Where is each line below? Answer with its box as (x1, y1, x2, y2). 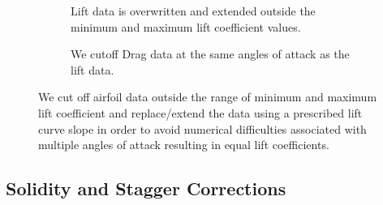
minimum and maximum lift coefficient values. (71, 18, 301, 35)
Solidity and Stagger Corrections (6, 176, 286, 201)
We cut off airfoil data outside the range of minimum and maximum (38, 88, 377, 105)
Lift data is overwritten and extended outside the (71, 2, 316, 19)
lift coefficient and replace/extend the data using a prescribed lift (38, 104, 363, 121)
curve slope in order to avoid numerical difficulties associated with (38, 120, 367, 137)
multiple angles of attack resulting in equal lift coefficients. (38, 136, 329, 153)
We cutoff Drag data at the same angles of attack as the (71, 45, 350, 62)
